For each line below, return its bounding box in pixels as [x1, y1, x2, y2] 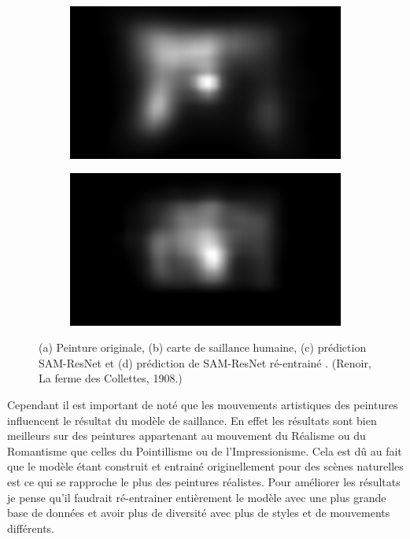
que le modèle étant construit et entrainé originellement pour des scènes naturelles [7, 458, 404, 474]
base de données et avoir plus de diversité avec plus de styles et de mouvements [7, 504, 390, 521]
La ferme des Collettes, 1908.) [39, 370, 183, 386]
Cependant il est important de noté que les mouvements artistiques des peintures [7, 396, 398, 412]
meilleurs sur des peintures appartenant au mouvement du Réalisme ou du [7, 427, 366, 444]
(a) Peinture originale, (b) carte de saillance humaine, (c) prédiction [39, 339, 367, 356]
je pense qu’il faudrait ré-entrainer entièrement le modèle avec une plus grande [7, 489, 386, 505]
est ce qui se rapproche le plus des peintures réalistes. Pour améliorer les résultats [7, 473, 401, 489]
